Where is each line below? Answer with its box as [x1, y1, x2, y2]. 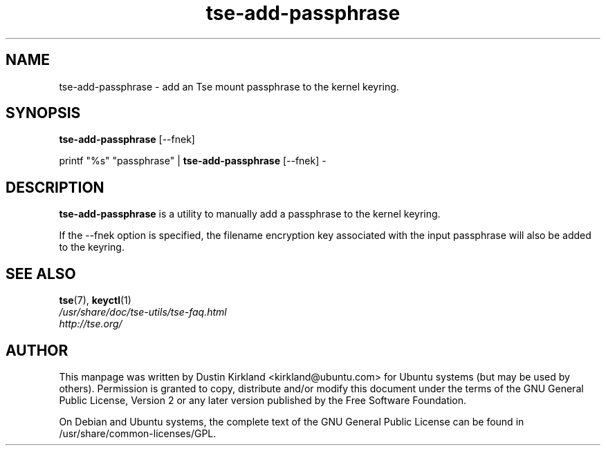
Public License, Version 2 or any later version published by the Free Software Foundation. [59, 394, 467, 406]
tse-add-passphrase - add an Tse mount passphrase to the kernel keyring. [59, 80, 399, 93]
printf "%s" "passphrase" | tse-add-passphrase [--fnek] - [59, 155, 327, 167]
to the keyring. [59, 241, 125, 253]
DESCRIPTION [6, 178, 104, 196]
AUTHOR [6, 341, 68, 359]
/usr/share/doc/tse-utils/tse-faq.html [59, 306, 227, 318]
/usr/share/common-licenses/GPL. [59, 427, 217, 439]
